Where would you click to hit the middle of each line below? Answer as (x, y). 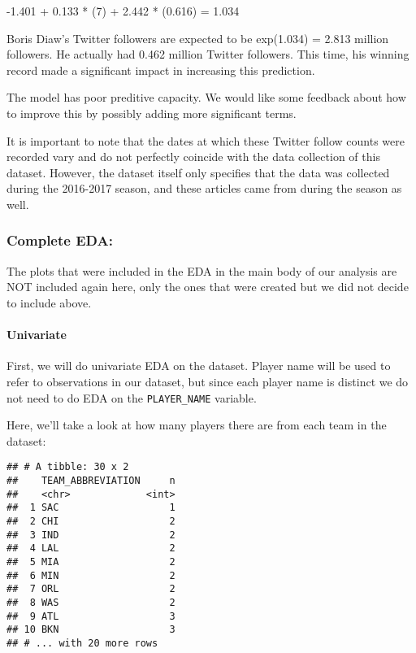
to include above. (49, 302)
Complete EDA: (60, 240)
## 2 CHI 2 (91, 521)
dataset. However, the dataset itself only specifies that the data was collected (198, 172)
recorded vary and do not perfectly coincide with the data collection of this (193, 157)
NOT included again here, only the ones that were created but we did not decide (208, 287)
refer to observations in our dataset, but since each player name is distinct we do (208, 381)
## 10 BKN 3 (91, 630)
